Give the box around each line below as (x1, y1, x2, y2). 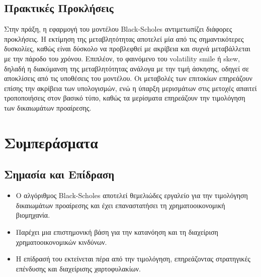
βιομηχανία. (16, 210, 50, 220)
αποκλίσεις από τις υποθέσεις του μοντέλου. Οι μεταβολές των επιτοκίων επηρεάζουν (4, 73, 252, 83)
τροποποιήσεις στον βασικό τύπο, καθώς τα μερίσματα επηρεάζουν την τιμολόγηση (4, 93, 245, 103)
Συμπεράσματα (4, 132, 98, 152)
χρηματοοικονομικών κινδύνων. (16, 236, 107, 247)
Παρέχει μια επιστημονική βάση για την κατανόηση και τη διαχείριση (16, 226, 218, 237)
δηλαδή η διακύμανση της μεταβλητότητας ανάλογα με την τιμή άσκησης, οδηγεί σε (4, 63, 249, 73)
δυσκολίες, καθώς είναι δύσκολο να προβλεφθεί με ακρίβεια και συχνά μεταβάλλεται (4, 43, 250, 54)
